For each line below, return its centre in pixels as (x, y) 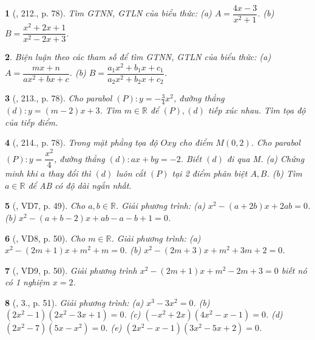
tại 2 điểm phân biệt (210, 173)
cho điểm (196, 142)
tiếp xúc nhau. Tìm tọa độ (257, 110)
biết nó (294, 270)
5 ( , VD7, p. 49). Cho (45, 206)
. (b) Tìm (284, 173)
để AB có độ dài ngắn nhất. (80, 185)
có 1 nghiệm (27, 282)
